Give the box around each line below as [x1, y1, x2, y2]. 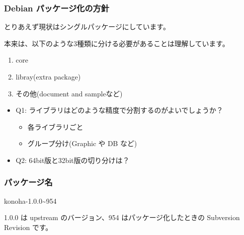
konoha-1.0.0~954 [4, 195, 57, 206]
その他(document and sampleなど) [15, 88, 123, 98]
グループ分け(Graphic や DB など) [27, 138, 137, 149]
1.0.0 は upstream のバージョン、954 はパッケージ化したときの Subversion [4, 212, 240, 223]
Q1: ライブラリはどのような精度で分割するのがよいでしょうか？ [15, 105, 224, 115]
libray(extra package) [15, 72, 81, 81]
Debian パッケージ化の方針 [4, 1, 109, 14]
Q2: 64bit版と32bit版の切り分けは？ [15, 155, 130, 165]
